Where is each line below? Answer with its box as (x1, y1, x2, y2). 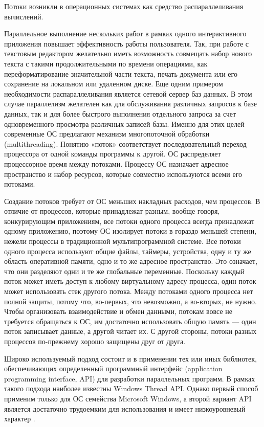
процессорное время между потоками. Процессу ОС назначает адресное (4, 158, 229, 169)
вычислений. (4, 11, 43, 21)
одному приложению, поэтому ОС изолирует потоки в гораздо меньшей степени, (4, 226, 257, 236)
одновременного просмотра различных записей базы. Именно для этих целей (4, 118, 245, 129)
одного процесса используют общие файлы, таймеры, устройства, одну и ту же (4, 245, 251, 256)
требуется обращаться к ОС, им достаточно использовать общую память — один (4, 316, 256, 326)
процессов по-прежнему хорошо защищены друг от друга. (4, 336, 186, 346)
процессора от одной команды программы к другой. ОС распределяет (4, 148, 221, 159)
